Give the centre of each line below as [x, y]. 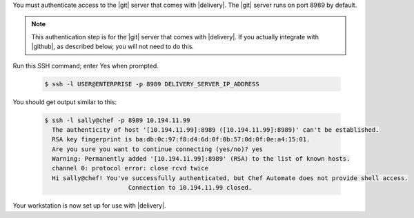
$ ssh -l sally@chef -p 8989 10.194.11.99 [117, 120]
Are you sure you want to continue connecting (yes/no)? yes [158, 149]
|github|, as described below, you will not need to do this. [113, 47]
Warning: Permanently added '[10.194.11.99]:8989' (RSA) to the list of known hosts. [201, 159]
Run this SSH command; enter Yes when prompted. [86, 66]
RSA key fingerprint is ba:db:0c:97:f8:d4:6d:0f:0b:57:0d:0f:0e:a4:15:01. [181, 139]
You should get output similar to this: [65, 102]
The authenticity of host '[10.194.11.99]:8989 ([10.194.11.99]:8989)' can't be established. [216, 130]
